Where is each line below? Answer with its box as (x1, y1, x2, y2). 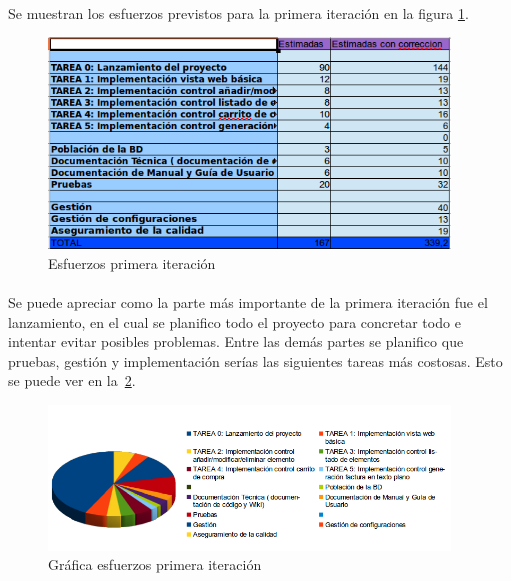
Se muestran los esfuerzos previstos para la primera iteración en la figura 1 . (8, 2, 469, 23)
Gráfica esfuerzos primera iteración (48, 554, 262, 575)
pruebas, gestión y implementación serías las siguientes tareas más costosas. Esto (8, 350, 503, 371)
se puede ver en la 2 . (8, 370, 136, 391)
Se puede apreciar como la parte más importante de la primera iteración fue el (8, 291, 488, 312)
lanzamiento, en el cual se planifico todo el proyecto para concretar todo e (8, 311, 461, 332)
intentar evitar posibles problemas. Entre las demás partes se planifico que (8, 331, 464, 352)
